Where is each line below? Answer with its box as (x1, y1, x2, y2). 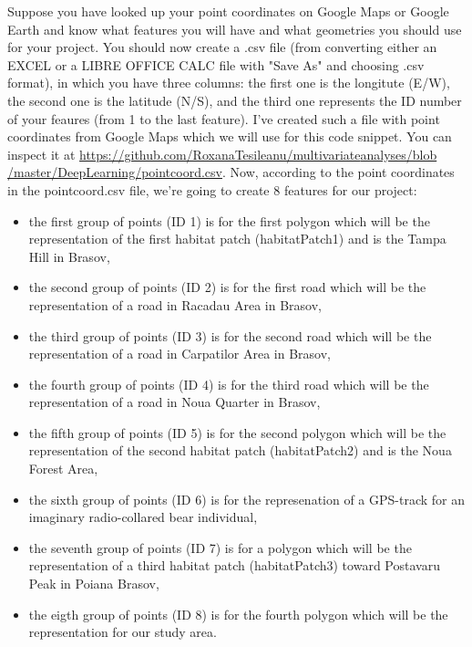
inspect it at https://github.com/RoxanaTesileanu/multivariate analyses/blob (7, 144, 437, 163)
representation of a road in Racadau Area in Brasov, (28, 295, 322, 314)
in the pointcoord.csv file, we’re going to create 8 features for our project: (7, 180, 417, 199)
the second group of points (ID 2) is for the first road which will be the (28, 277, 426, 297)
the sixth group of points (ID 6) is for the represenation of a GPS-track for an (28, 489, 466, 508)
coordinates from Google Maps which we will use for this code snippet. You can (7, 127, 452, 146)
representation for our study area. (28, 622, 217, 642)
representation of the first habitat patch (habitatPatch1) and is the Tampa (28, 229, 446, 248)
